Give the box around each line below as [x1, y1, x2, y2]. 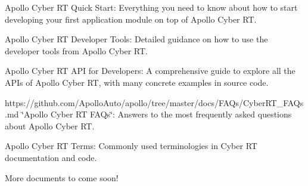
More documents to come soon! [5, 171, 119, 184]
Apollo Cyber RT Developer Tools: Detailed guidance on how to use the [5, 33, 268, 45]
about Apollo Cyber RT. [5, 119, 95, 132]
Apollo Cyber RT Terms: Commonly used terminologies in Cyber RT [5, 139, 257, 152]
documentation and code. [5, 151, 97, 163]
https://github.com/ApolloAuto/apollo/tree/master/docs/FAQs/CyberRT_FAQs [5, 96, 304, 108]
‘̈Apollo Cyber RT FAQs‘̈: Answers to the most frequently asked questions [21, 108, 292, 120]
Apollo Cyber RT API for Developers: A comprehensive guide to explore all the [5, 64, 295, 77]
